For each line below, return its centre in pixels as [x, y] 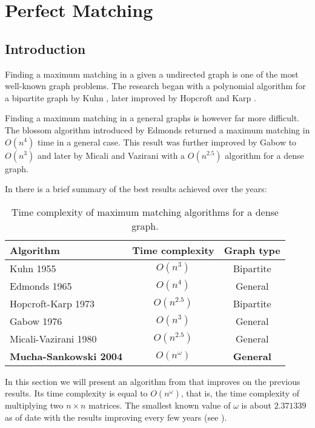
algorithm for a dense [264, 155]
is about [257, 405]
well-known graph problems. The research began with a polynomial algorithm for [155, 86]
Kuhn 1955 [33, 268]
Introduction [45, 48]
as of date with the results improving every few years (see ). [116, 417]
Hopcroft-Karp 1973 [52, 303]
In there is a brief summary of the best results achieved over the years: [136, 189]
